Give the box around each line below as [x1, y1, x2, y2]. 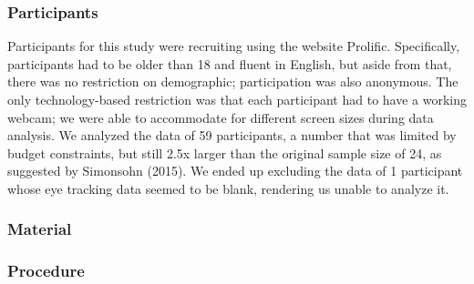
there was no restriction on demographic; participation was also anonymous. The [7, 72, 459, 91]
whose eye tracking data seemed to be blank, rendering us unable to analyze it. [7, 178, 449, 198]
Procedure [7, 259, 85, 282]
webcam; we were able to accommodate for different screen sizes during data [7, 107, 434, 127]
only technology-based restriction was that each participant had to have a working [7, 90, 467, 108]
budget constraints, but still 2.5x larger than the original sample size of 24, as [7, 143, 442, 162]
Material [7, 218, 72, 240]
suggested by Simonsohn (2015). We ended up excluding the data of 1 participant [7, 161, 463, 180]
